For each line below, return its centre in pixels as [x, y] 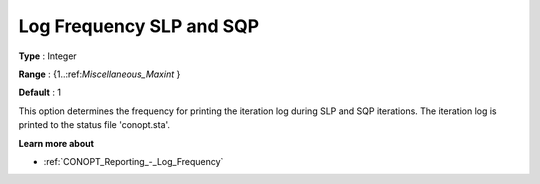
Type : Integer [47, 56]
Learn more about [56, 143]
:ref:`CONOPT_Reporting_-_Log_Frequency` [133, 161]
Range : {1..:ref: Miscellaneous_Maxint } [99, 74]
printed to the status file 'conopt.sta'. [94, 125]
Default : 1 [40, 92]
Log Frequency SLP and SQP [139, 26]
